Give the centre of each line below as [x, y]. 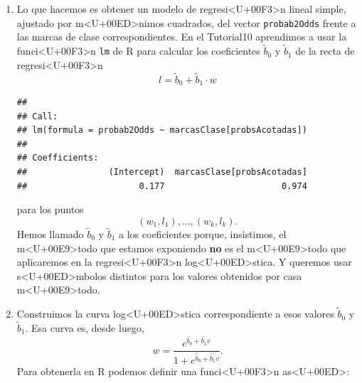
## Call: [37, 116]
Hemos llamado [50, 233]
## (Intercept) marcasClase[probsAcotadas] [162, 172]
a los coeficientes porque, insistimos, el [203, 233]
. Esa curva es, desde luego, [85, 327]
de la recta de [325, 51]
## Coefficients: [58, 158]
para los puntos [50, 209]
